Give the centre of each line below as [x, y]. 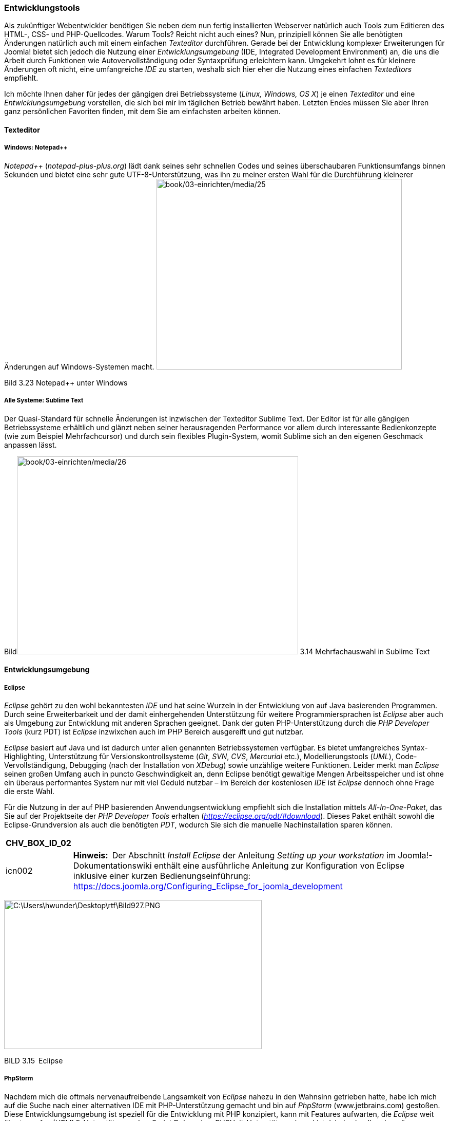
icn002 [19, 870]
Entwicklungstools [42, 8]
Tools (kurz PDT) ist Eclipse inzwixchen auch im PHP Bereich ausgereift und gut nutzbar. [154, 731]
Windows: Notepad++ [36, 148]
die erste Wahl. [30, 791]
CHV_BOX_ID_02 [38, 843]
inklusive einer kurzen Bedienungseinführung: [162, 876]
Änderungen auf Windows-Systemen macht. [79, 366]
